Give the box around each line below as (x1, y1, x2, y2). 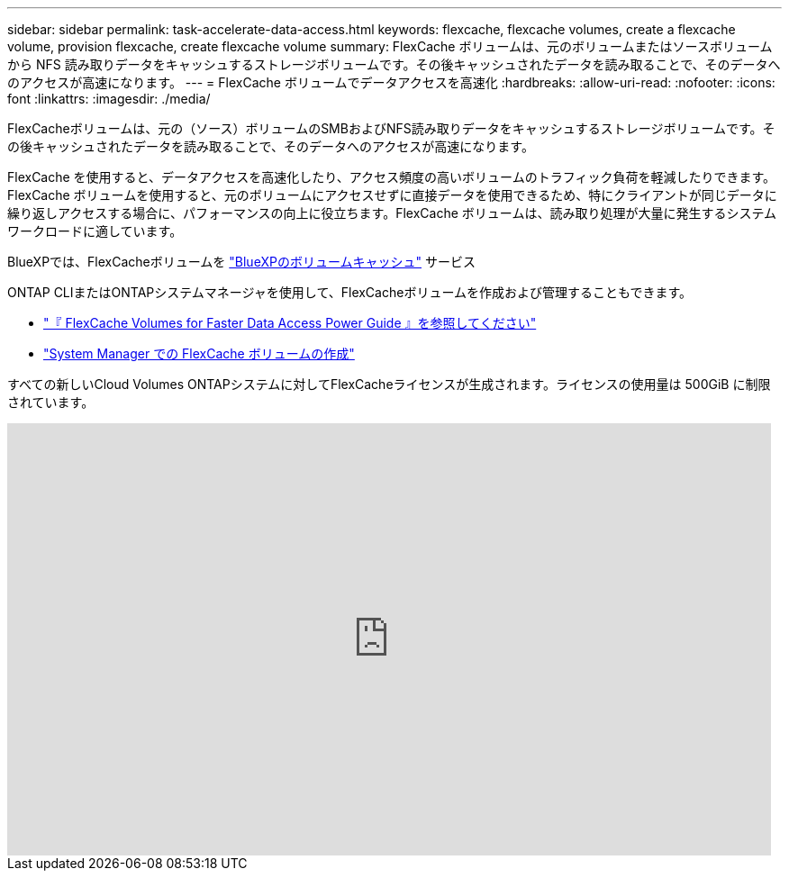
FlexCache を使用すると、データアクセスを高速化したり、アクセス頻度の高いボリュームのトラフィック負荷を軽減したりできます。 (7, 169, 775, 185)
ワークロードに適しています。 (7, 223, 183, 239)
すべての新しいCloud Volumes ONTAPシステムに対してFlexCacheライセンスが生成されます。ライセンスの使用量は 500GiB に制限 (7, 376, 771, 392)
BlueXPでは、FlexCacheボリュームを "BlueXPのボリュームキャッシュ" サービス (7, 254, 476, 269)
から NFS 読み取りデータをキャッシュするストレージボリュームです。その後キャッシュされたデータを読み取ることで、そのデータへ (7, 57, 781, 72)
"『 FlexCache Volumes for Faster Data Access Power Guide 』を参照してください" (43, 315, 537, 330)
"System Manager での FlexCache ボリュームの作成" (43, 346, 355, 361)
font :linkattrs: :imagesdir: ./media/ (7, 91, 211, 106)
